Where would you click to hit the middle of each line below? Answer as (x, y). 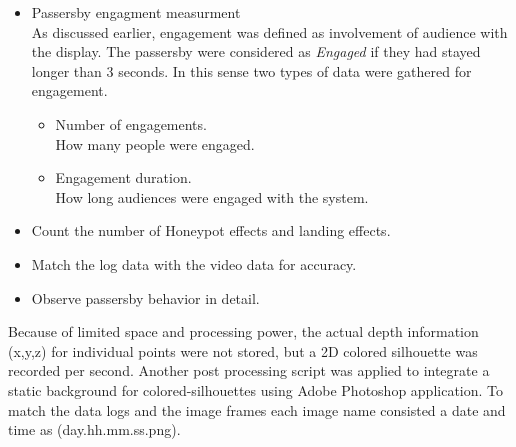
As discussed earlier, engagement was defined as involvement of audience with (269, 31)
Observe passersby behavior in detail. (145, 297)
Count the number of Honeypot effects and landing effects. (211, 230)
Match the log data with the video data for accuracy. (194, 263)
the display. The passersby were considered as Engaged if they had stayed (256, 51)
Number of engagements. (131, 123)
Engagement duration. (123, 177)
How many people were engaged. (155, 143)
